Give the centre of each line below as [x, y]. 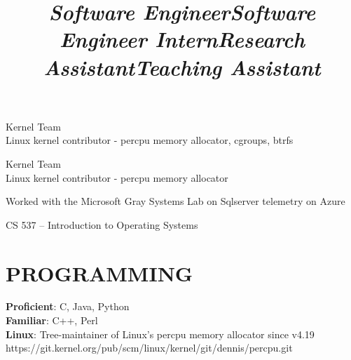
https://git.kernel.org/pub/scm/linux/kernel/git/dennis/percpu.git [149, 348]
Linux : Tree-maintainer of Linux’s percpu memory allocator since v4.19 [160, 334]
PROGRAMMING [99, 273]
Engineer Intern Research [182, 39]
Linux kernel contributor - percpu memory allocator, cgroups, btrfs [150, 140]
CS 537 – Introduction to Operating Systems [102, 224]
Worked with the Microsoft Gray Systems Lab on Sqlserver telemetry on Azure [175, 201]
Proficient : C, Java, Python [68, 306]
